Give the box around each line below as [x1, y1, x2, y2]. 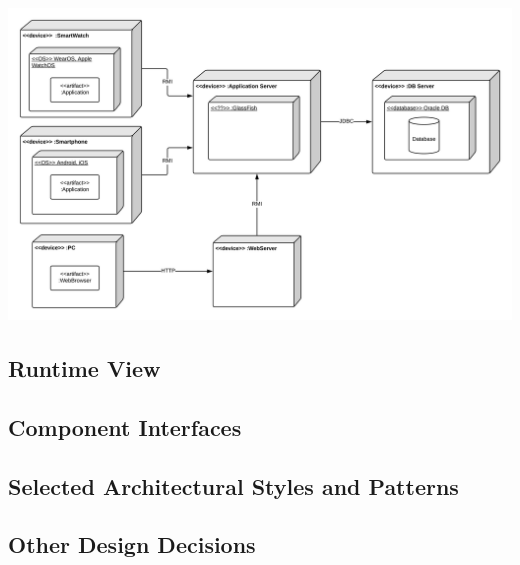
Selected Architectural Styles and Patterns [8, 470, 459, 501]
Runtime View [8, 353, 161, 384]
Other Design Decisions [8, 529, 256, 560]
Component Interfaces [8, 411, 242, 442]
